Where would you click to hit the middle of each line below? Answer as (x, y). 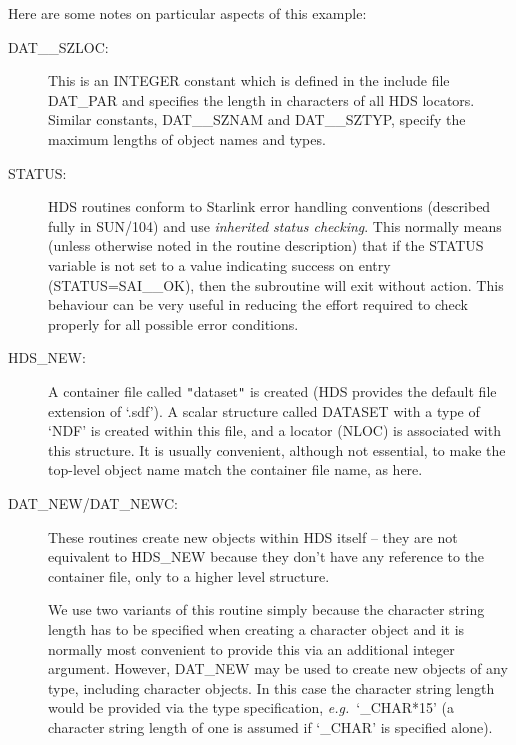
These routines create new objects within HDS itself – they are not (253, 536)
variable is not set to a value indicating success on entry (219, 264)
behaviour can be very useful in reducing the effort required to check (258, 304)
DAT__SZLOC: (58, 46)
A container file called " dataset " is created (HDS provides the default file (272, 390)
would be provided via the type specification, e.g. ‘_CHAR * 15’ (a (251, 707)
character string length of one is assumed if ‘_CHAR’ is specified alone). (270, 726)
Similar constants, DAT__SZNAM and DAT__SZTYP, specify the (257, 119)
